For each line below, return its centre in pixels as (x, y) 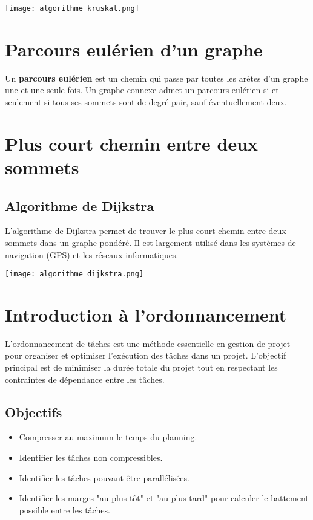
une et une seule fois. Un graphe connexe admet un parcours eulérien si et (142, 90)
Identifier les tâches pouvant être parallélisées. (104, 477)
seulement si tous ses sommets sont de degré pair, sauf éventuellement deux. (146, 101)
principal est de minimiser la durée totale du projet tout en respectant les (141, 367)
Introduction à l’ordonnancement (146, 314)
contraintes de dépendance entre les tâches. (85, 379)
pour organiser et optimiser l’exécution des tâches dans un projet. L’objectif (146, 355)
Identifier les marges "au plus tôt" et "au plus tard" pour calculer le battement (164, 498)
